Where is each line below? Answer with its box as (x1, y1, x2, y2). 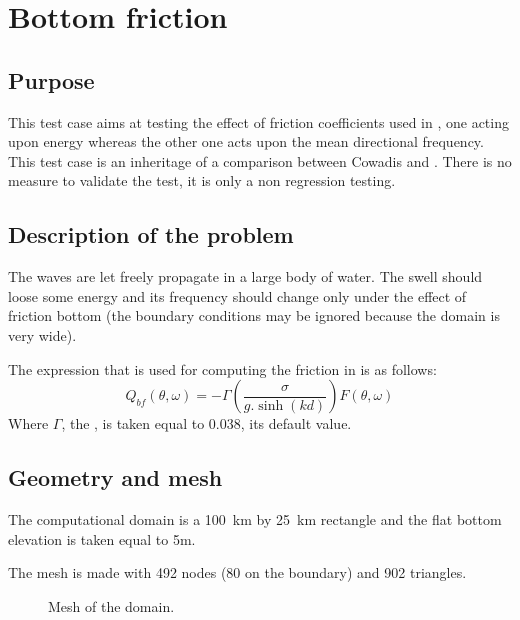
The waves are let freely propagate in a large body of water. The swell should (8, 266, 483, 287)
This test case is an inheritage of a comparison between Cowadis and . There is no (8, 150, 512, 171)
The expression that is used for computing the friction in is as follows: (8, 358, 437, 379)
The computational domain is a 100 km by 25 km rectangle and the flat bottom (8, 508, 502, 529)
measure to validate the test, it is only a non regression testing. (8, 170, 396, 191)
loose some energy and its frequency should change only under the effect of (8, 285, 467, 306)
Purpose (8, 64, 95, 95)
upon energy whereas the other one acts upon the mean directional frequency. (8, 131, 484, 152)
